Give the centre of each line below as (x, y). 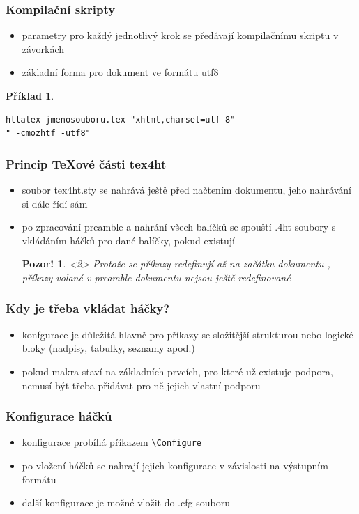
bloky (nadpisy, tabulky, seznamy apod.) (108, 348)
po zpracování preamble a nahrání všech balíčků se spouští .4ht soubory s (179, 227)
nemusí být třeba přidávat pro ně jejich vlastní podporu (141, 385)
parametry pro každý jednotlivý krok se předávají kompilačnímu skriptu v (180, 35)
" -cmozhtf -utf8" (48, 133)
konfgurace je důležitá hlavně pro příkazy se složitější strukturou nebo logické (188, 334)
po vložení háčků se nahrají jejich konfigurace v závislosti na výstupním (175, 466)
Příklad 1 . (30, 95)
